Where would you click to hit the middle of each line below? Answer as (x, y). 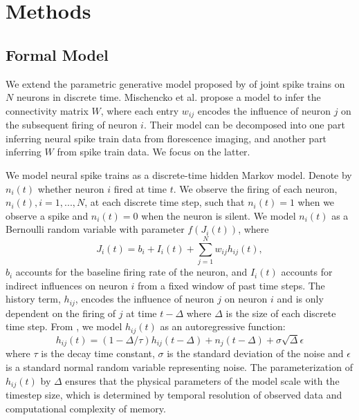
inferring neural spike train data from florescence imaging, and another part (166, 138)
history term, (33, 299)
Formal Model (57, 54)
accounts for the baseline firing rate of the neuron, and (131, 272)
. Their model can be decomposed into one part (244, 125)
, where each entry (140, 110)
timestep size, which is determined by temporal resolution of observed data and (174, 395)
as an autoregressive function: (223, 326)
